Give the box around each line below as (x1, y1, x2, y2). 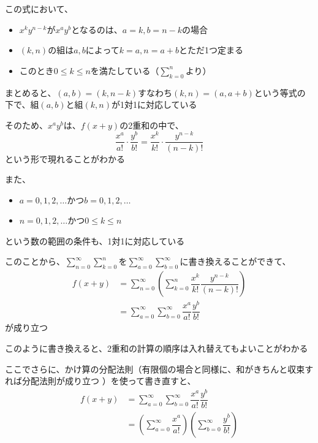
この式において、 (5, 2, 73, 15)
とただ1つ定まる (178, 44, 243, 56)
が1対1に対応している (111, 98, 197, 111)
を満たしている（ (90, 64, 159, 77)
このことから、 (5, 255, 65, 268)
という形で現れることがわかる (5, 152, 125, 165)
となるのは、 (71, 23, 123, 36)
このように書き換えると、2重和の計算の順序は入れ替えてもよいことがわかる (5, 342, 308, 355)
